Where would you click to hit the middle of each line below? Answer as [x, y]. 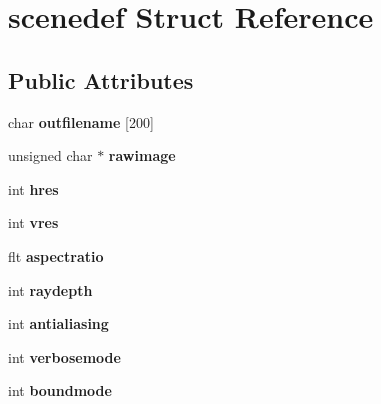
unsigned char [50, 155]
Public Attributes [101, 79]
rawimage [142, 155]
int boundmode [60, 390]
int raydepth [50, 289]
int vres [33, 222]
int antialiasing [58, 323]
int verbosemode [64, 356]
